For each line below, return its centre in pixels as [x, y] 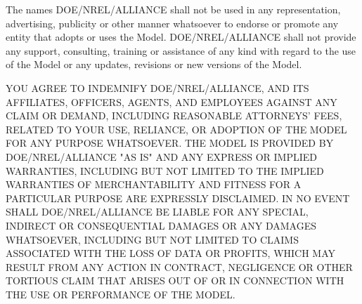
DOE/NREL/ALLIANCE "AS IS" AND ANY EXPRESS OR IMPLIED [161, 156]
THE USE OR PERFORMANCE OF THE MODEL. [121, 294]
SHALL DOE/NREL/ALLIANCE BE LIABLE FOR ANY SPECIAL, [157, 212]
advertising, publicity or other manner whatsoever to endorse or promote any [172, 23]
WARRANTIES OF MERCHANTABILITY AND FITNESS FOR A [154, 184]
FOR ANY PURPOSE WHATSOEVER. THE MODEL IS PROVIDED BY [170, 143]
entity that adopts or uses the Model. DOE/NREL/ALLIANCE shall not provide [181, 37]
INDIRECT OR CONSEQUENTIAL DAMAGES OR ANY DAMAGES [161, 225]
